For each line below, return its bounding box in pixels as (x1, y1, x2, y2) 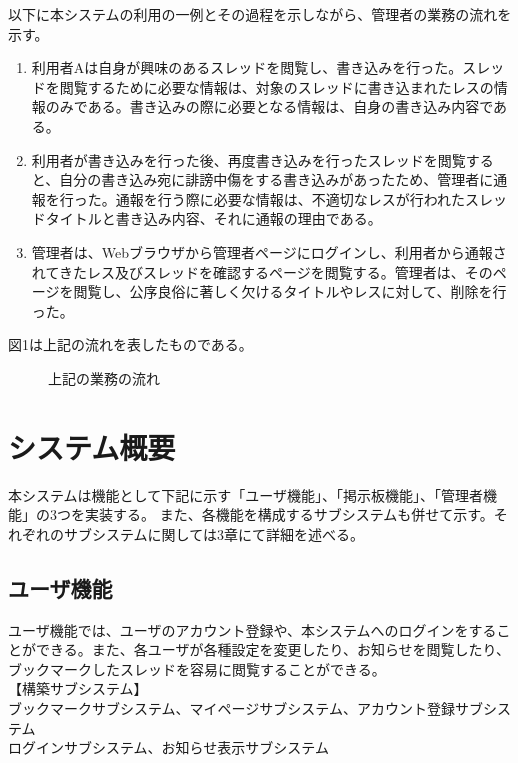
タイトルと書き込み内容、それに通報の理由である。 (45, 208, 382, 229)
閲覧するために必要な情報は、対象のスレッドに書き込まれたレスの (59, 76, 494, 97)
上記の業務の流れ (48, 367, 160, 388)
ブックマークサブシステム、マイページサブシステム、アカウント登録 (8, 697, 455, 718)
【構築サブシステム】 (8, 678, 148, 699)
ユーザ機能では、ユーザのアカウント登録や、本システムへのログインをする (8, 619, 497, 640)
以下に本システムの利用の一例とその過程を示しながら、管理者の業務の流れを (8, 4, 512, 24)
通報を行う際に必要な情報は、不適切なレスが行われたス (115, 188, 480, 209)
